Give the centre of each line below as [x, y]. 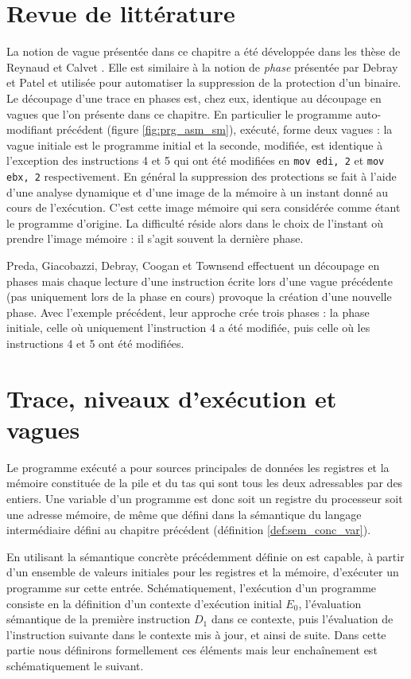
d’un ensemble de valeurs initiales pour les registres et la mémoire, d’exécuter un [203, 572]
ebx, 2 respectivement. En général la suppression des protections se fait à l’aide [202, 176]
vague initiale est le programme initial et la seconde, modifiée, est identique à [195, 144]
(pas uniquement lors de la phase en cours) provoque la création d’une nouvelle [199, 297]
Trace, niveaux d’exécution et [172, 398]
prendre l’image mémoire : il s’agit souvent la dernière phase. [155, 238]
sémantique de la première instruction [99, 619]
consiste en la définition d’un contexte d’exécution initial [144, 603]
